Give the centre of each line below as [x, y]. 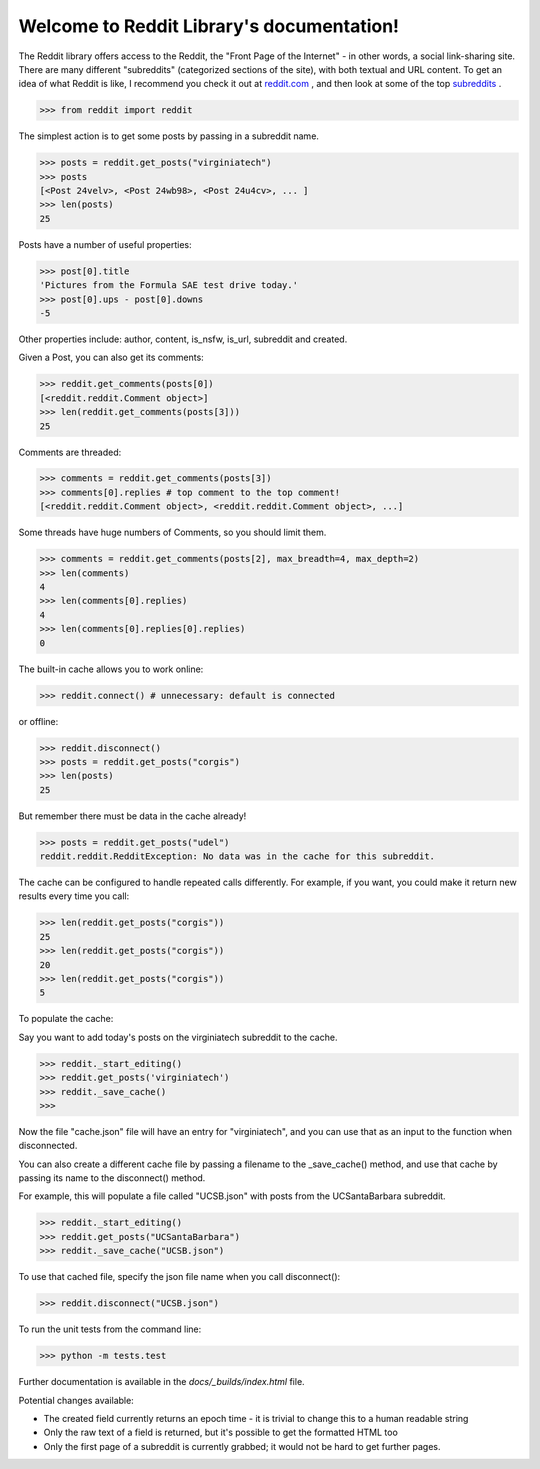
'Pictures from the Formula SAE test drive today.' [169, 285]
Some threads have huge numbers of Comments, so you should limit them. [172, 532]
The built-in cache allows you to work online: [111, 669]
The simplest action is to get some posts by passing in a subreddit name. [169, 136]
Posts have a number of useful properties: [105, 244]
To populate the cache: [66, 1019]
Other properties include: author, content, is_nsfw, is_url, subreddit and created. [183, 339]
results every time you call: [74, 896]
